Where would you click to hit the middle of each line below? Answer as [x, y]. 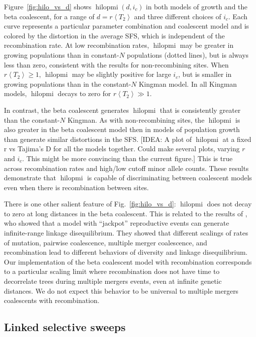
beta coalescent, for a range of [49, 16]
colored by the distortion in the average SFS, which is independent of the [114, 35]
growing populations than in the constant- [68, 84]
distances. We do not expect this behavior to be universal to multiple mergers [121, 290]
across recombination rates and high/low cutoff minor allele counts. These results [126, 168]
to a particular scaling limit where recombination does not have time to [112, 271]
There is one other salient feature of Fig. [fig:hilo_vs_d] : [90, 204]
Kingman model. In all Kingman [188, 84]
